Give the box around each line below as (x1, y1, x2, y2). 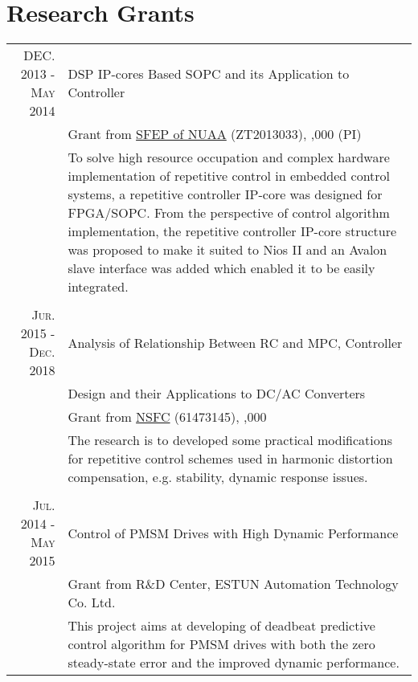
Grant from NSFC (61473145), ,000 (68, 407, 267, 427)
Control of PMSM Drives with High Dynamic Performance (68, 523, 399, 542)
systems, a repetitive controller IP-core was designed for (68, 185, 383, 204)
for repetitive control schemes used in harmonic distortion (68, 449, 393, 468)
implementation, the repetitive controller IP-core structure (68, 222, 397, 241)
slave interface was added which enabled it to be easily (68, 259, 375, 278)
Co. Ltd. (68, 593, 116, 612)
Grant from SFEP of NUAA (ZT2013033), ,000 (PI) (68, 125, 362, 144)
